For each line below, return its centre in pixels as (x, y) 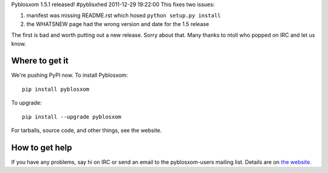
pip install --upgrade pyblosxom (72, 117)
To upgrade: (26, 103)
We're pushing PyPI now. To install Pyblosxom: (70, 75)
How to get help (42, 147)
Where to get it (40, 61)
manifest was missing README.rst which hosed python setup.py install (124, 16)
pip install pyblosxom (56, 89)
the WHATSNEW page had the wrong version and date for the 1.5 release (118, 24)
